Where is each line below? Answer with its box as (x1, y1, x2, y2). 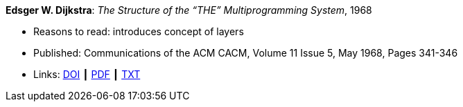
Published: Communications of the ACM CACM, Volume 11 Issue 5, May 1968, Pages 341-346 (33, 47, 458, 59)
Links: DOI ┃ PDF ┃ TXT (33, 68, 141, 80)
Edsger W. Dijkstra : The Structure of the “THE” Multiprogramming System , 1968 (6, 4, 372, 16)
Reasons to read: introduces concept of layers (33, 26, 244, 37)
